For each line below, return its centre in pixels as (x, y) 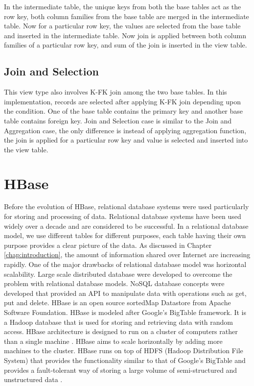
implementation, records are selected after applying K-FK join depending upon (122, 101)
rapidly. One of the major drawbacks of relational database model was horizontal (125, 264)
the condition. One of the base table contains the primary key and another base (124, 111)
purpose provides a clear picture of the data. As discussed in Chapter (108, 245)
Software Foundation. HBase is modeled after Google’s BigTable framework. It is (125, 312)
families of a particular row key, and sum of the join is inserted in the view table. (126, 45)
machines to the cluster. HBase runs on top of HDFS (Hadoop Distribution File (124, 350)
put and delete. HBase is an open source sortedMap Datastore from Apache (117, 302)
